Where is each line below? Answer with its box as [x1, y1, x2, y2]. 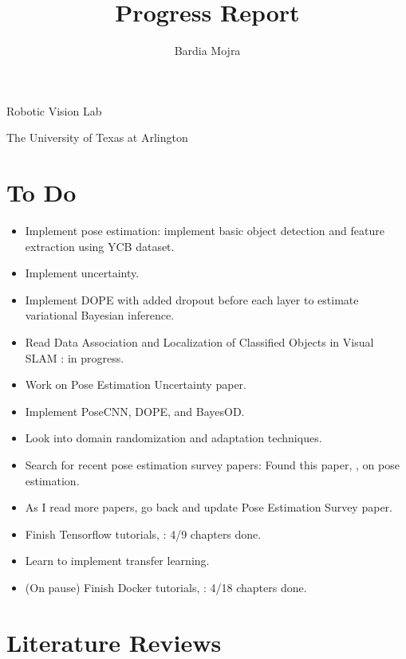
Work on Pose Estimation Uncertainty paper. [25, 376, 246, 393]
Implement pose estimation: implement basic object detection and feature [25, 222, 384, 239]
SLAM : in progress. [25, 349, 124, 366]
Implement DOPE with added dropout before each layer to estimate [25, 291, 359, 308]
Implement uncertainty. [25, 265, 140, 281]
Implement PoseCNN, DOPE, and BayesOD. [25, 402, 245, 419]
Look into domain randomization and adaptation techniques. [25, 430, 322, 446]
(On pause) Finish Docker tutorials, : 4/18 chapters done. [25, 579, 307, 595]
